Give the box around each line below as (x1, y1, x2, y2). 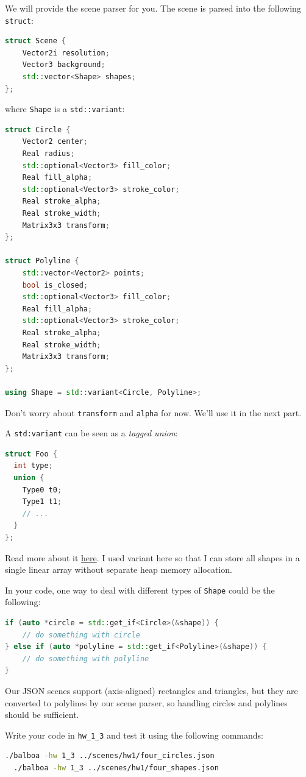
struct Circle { (5, 125, 71, 134)
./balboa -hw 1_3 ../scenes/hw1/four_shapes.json (13, 764, 219, 773)
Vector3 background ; (22, 60, 105, 69)
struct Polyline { (5, 257, 79, 266)
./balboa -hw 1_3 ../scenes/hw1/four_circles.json (5, 751, 215, 761)
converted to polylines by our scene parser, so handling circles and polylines (5, 696, 288, 709)
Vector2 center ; (22, 137, 88, 146)
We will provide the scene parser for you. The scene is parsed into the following (5, 2, 301, 14)
